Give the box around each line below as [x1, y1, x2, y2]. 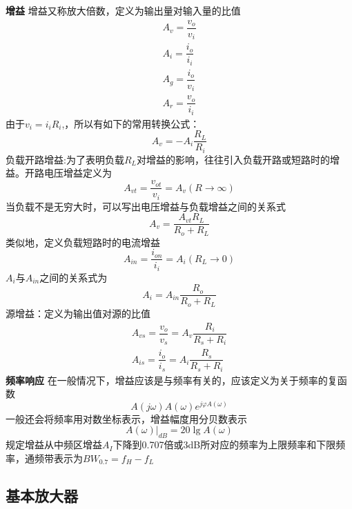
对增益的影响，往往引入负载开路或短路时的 [137, 152, 330, 166]
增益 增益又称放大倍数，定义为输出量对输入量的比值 [6, 3, 241, 17]
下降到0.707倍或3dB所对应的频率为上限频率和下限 [113, 437, 336, 452]
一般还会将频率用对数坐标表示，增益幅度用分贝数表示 [6, 411, 247, 426]
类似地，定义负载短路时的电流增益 [6, 234, 160, 249]
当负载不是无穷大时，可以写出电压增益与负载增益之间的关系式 [6, 199, 286, 213]
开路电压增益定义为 [24, 166, 112, 180]
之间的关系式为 [39, 270, 108, 284]
